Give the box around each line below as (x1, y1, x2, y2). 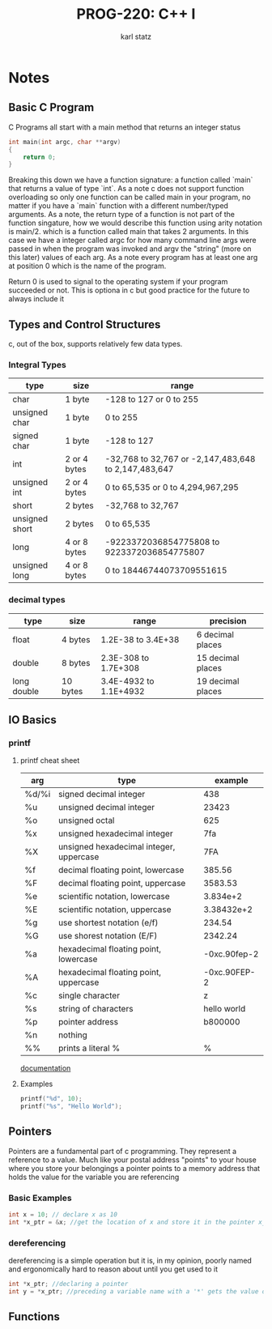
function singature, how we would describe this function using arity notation (8, 218, 263, 228)
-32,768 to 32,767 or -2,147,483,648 (104, 454, 256, 465)
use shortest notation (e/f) (57, 917, 159, 928)
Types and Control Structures (8, 317, 161, 331)
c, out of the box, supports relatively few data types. (8, 339, 183, 349)
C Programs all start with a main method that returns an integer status (8, 122, 241, 132)
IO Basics (8, 713, 57, 727)
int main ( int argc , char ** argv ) (8, 138, 121, 146)
